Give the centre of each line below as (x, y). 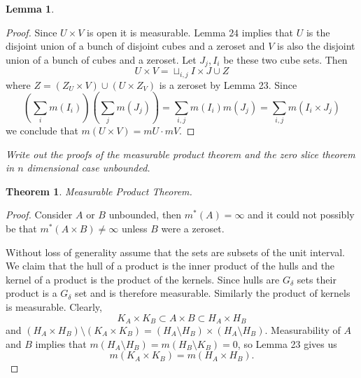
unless (134, 228)
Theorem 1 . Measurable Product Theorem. (99, 191)
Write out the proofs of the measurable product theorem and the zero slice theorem (180, 154)
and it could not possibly (301, 215)
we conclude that (42, 130)
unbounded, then (145, 215)
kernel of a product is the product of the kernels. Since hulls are (143, 279)
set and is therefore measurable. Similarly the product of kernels (213, 293)
